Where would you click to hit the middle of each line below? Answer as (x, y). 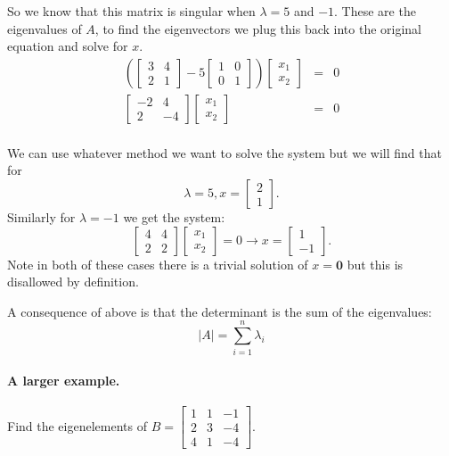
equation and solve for (68, 46)
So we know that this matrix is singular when (131, 11)
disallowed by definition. (73, 282)
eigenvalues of (45, 28)
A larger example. (64, 381)
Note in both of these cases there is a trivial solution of (158, 264)
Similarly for (41, 217)
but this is (375, 264)
